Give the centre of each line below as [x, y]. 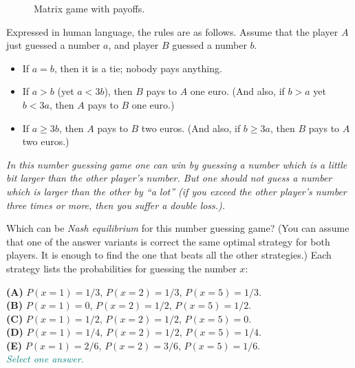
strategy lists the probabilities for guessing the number [121, 268]
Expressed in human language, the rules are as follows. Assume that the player [172, 31]
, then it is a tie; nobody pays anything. [138, 68]
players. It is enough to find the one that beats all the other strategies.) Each [169, 255]
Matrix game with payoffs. [89, 8]
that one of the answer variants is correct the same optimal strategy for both [168, 241]
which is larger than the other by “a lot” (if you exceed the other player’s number [176, 191]
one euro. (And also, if [237, 91]
